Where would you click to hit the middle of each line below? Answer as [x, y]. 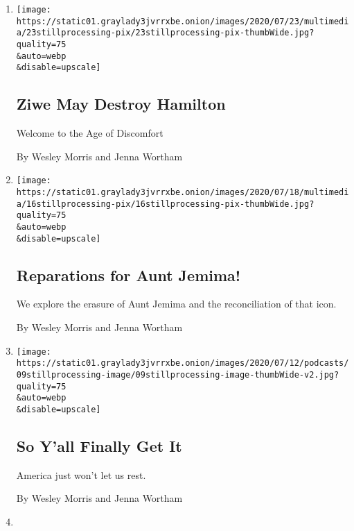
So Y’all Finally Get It [99, 445]
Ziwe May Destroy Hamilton [121, 104]
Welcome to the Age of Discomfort [90, 133]
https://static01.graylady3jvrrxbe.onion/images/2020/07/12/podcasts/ [183, 363]
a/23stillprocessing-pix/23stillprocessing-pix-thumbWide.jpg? [165, 33]
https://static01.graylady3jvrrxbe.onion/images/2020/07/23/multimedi [183, 21]
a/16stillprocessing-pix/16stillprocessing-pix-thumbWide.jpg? [165, 204]
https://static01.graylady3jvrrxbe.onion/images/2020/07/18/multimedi [183, 192]
